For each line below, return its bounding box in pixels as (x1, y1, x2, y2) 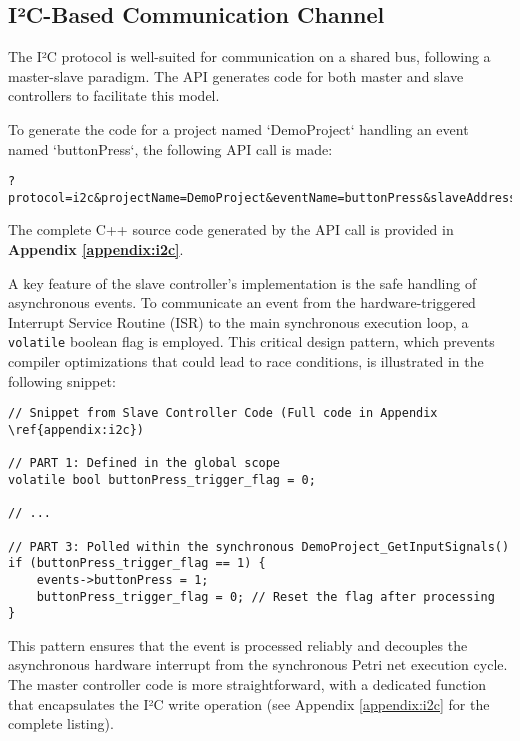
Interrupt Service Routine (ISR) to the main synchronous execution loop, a (8, 311, 469, 332)
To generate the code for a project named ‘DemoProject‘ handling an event (8, 118, 469, 139)
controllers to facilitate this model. (8, 85, 220, 106)
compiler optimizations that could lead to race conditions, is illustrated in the (8, 351, 484, 372)
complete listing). (8, 713, 114, 734)
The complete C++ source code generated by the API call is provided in (8, 219, 454, 240)
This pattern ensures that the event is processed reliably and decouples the (8, 634, 468, 655)
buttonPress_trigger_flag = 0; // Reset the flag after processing (36, 589, 495, 604)
